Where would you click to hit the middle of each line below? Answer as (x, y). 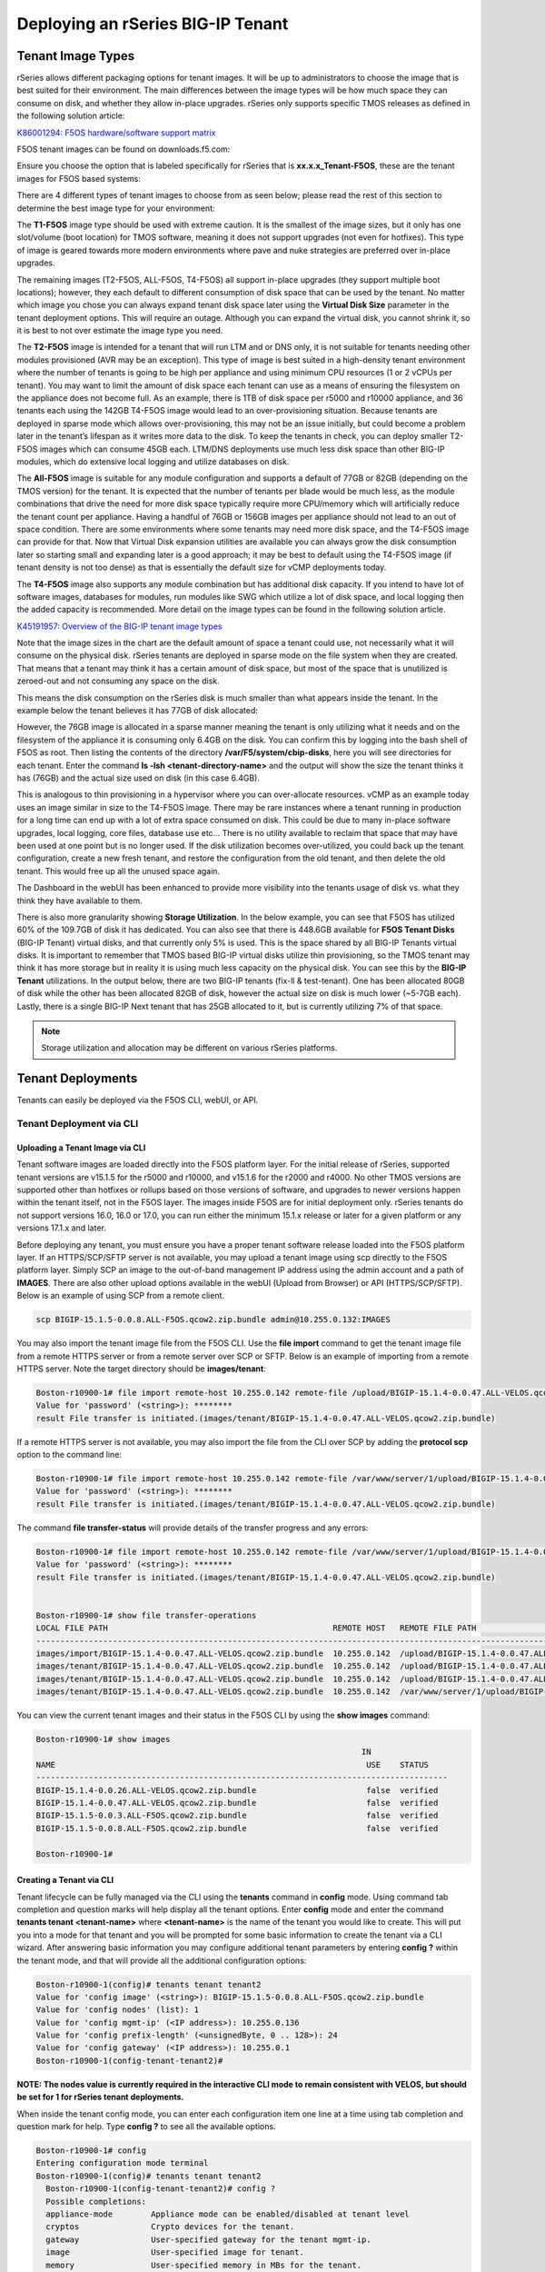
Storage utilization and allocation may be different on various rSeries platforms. (189, 1048)
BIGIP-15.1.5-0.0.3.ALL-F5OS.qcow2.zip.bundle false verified (237, 1816)
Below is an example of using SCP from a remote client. (121, 1296)
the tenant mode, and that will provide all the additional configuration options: (162, 1960)
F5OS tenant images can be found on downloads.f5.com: (124, 149)
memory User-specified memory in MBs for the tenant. (204, 2265)
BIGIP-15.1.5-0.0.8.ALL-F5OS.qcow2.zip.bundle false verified (237, 1828)
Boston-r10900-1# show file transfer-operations (146, 1615)
